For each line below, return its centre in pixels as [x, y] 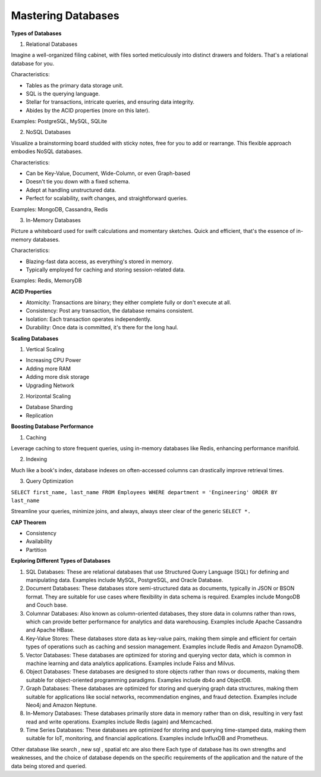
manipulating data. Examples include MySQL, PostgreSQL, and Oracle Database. [125, 580]
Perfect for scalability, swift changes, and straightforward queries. [107, 198]
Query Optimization [50, 481]
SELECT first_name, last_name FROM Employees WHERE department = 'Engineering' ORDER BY [144, 492]
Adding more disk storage [57, 377]
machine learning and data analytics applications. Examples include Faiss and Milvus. [131, 663]
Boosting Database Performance [52, 426]
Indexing [37, 459]
